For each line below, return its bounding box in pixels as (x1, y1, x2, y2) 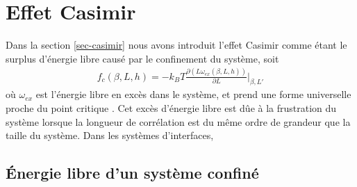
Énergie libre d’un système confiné (6, 162, 259, 184)
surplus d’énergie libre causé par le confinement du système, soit (6, 51, 279, 65)
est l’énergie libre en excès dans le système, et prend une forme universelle (35, 87, 351, 101)
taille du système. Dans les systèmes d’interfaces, (6, 128, 214, 143)
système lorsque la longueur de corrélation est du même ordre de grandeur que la (6, 114, 351, 129)
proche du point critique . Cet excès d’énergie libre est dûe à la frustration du (6, 101, 337, 115)
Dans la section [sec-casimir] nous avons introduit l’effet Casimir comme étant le (6, 38, 347, 52)
